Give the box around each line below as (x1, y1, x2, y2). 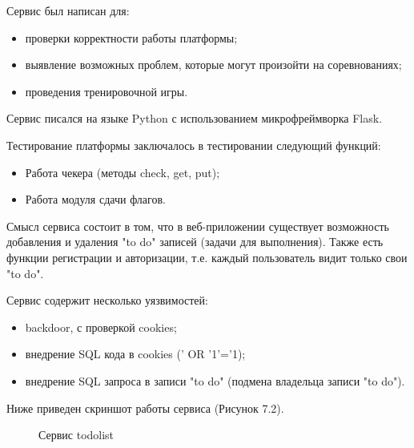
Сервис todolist (38, 426, 115, 443)
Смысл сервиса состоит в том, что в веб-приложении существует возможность (6, 217, 389, 234)
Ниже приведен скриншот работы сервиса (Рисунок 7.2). (6, 399, 284, 416)
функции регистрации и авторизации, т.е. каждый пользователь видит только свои (6, 248, 408, 265)
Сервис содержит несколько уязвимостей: (6, 292, 208, 309)
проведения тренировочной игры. (25, 83, 188, 99)
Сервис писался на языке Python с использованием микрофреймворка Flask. (6, 110, 383, 127)
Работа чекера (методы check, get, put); (25, 163, 220, 180)
